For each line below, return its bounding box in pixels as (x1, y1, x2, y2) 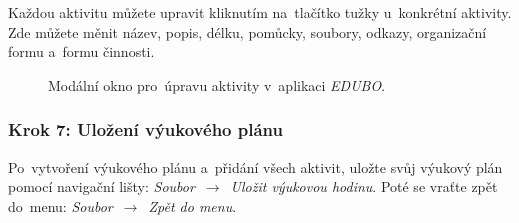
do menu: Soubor (8, 195, 113, 216)
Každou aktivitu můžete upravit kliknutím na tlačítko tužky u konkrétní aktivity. (8, 2, 512, 22)
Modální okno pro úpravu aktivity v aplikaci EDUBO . (48, 74, 386, 95)
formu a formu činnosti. (8, 41, 155, 62)
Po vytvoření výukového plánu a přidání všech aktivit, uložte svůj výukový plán (8, 156, 503, 177)
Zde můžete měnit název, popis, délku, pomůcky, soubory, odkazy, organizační (8, 21, 487, 42)
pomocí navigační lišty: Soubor (8, 176, 195, 197)
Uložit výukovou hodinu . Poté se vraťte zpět (230, 176, 498, 197)
